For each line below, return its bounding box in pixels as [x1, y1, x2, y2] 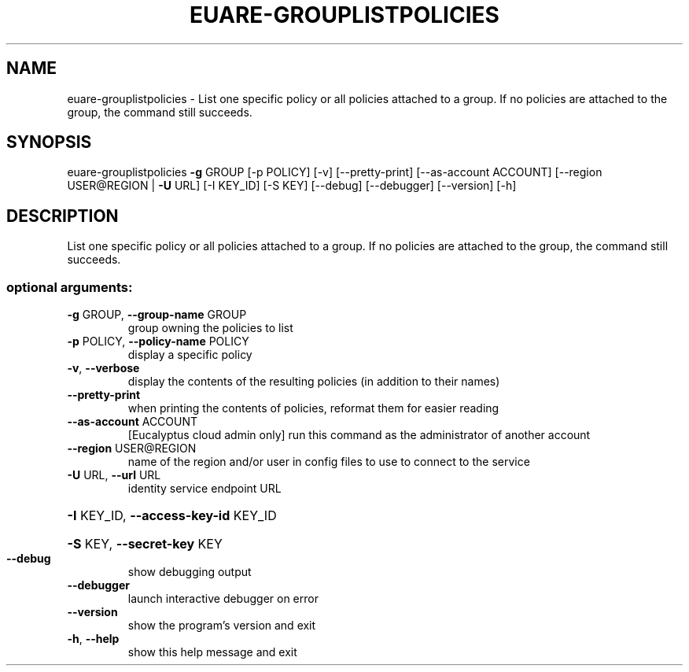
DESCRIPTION [6, 205, 119, 226]
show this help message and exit [127, 645, 297, 659]
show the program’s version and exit [127, 618, 316, 633]
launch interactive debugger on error [127, 592, 319, 606]
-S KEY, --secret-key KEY [67, 536, 223, 552]
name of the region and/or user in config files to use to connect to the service [127, 455, 530, 469]
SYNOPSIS [6, 132, 92, 153]
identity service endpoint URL [127, 482, 282, 496]
